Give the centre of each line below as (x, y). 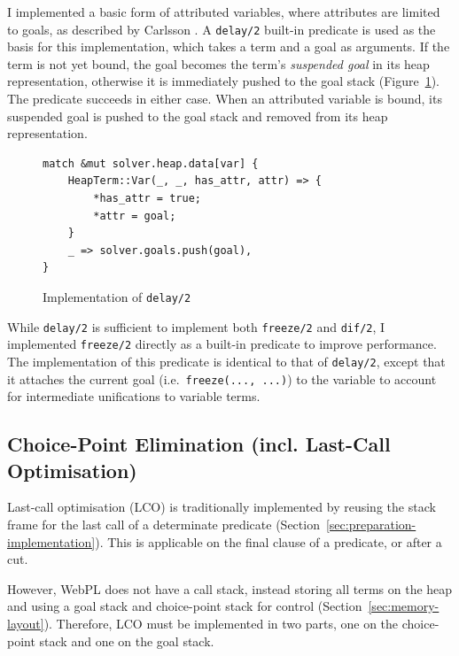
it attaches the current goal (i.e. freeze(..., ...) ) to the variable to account (222, 378)
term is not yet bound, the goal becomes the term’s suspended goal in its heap (218, 63)
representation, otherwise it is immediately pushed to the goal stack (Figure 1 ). (224, 81)
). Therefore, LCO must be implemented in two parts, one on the (221, 623)
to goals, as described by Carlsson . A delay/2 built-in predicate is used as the (222, 29)
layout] (26, 623)
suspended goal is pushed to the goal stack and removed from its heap (198, 116)
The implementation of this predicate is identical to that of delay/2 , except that (226, 361)
